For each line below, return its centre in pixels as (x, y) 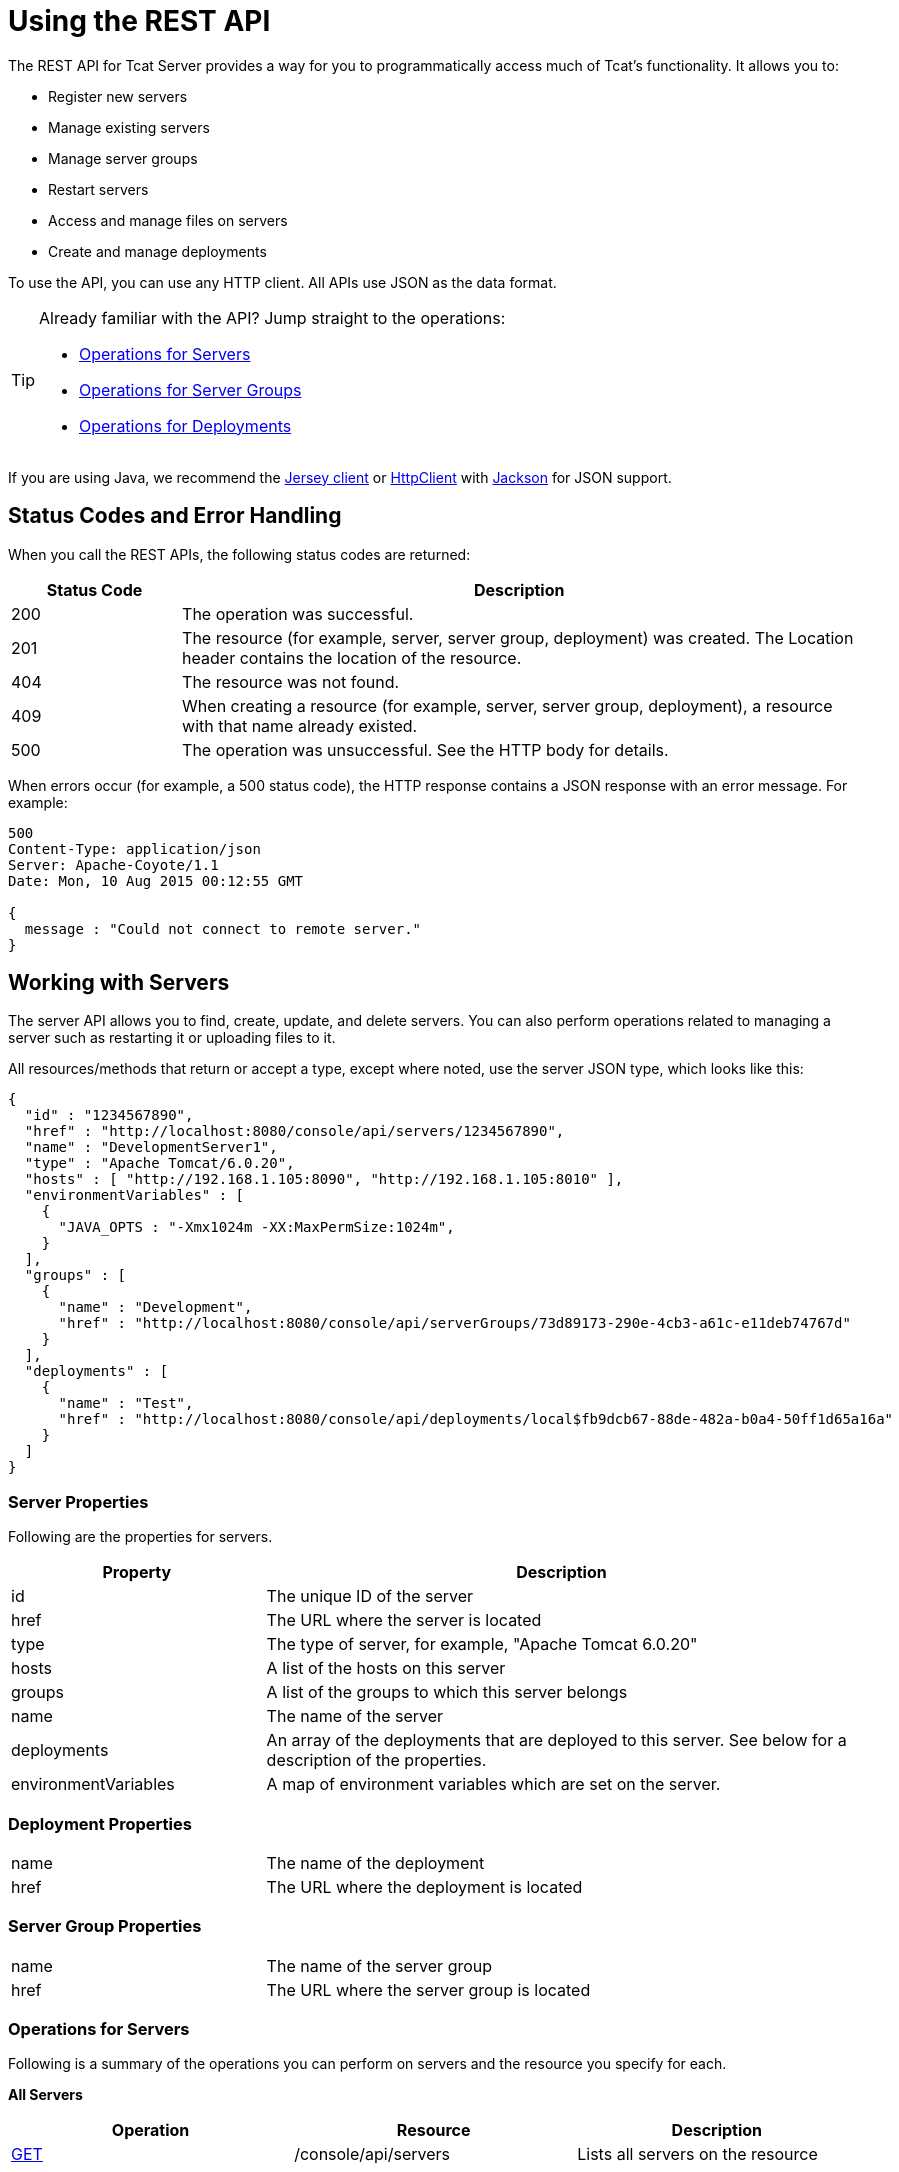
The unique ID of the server (370, 1596)
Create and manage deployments (157, 251)
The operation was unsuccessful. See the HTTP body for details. (425, 749)
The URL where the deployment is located (424, 1886)
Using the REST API (139, 21)
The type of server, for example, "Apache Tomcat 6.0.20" (482, 1644)
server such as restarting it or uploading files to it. (172, 1038)
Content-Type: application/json (134, 848)
